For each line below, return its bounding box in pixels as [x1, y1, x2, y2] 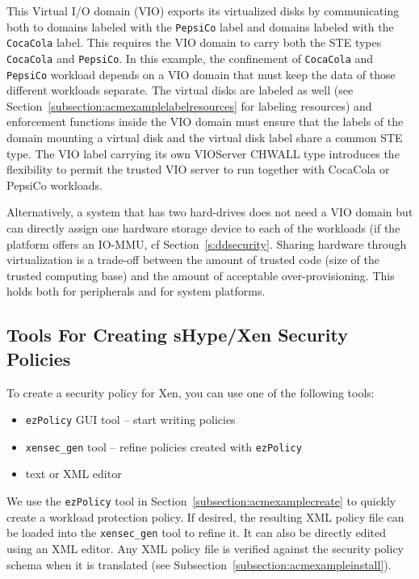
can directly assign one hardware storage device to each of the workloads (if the [6, 219, 400, 236]
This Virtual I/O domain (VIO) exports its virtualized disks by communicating [6, 2, 400, 19]
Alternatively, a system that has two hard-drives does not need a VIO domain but [6, 203, 413, 220]
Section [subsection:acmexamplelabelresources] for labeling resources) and [6, 97, 372, 114]
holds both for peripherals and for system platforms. [6, 283, 266, 300]
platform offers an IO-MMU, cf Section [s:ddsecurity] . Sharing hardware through [6, 235, 407, 252]
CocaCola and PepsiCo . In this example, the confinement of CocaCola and [6, 49, 374, 66]
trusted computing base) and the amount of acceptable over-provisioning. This [6, 266, 395, 283]
